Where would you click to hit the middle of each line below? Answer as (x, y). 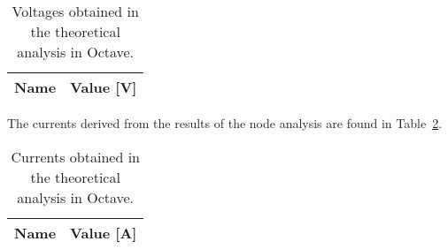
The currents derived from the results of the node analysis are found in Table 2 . (225, 123)
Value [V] (104, 87)
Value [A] (104, 232)
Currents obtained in (75, 156)
